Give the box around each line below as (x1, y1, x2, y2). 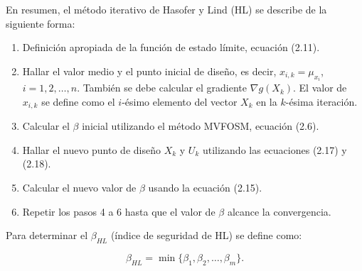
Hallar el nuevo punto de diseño (22, 142, 161, 157)
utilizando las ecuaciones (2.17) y (202, 142, 347, 157)
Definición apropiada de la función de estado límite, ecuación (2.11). (22, 40, 320, 55)
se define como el (41, 94, 115, 109)
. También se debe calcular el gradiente (77, 80, 247, 95)
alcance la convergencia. (227, 204, 331, 219)
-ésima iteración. (285, 94, 358, 109)
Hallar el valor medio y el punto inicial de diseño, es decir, (22, 63, 277, 78)
